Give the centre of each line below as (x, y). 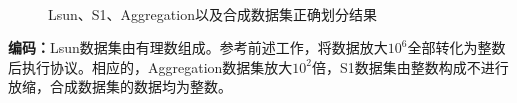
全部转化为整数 (456, 47)
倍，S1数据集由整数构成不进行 (410, 66)
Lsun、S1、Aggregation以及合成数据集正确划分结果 (212, 13)
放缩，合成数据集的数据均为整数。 (120, 86)
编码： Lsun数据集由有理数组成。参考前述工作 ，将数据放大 (198, 47)
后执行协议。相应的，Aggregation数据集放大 (150, 66)
